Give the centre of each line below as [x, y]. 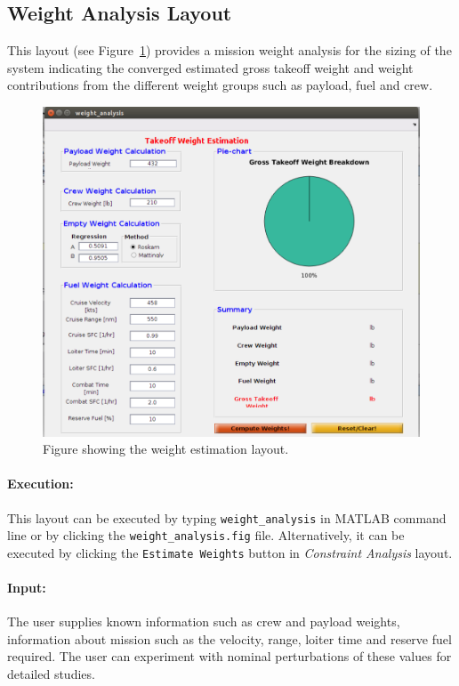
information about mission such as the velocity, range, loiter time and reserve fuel [229, 638]
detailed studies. [51, 674]
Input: [27, 588]
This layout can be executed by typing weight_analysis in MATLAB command [227, 517]
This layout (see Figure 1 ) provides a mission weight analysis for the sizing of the [229, 50]
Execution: [40, 484]
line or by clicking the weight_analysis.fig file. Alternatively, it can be [206, 535]
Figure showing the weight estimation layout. [166, 449]
